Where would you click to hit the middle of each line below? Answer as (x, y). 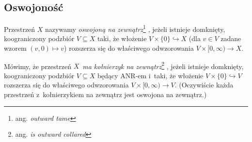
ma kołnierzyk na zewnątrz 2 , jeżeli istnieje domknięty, (163, 65)
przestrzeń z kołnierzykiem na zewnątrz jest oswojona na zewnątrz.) (105, 94)
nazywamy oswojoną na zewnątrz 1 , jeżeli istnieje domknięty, (135, 28)
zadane (231, 38)
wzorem (15, 48)
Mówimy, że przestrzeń (38, 66)
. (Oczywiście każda (204, 85)
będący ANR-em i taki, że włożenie (150, 75)
